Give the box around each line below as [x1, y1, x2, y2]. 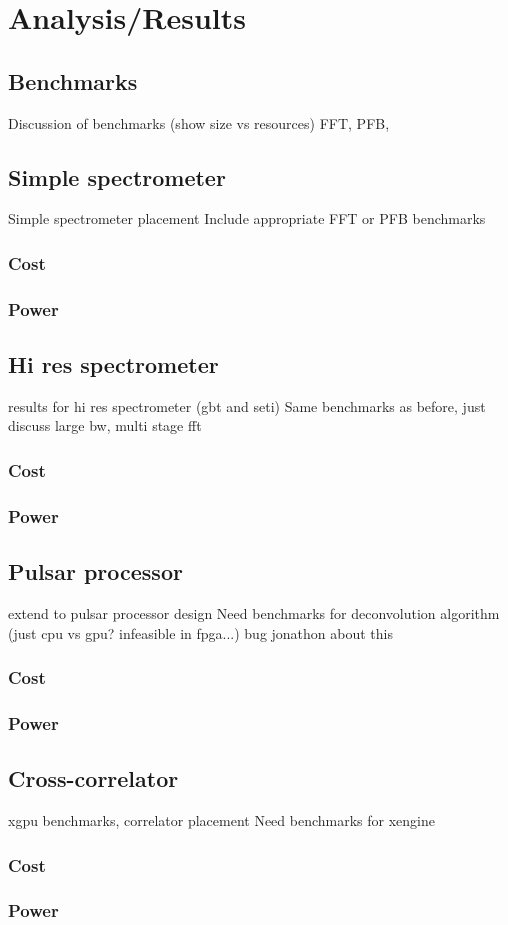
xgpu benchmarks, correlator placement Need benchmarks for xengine [8, 810, 435, 831]
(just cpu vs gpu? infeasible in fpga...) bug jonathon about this [8, 622, 393, 643]
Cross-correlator [8, 763, 179, 794]
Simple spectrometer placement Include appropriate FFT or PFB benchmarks [8, 208, 486, 229]
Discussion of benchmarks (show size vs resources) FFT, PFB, [8, 112, 390, 133]
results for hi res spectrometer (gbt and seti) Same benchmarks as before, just [8, 395, 486, 416]
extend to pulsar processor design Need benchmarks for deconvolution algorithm [8, 602, 500, 623]
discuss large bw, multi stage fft [8, 415, 202, 436]
